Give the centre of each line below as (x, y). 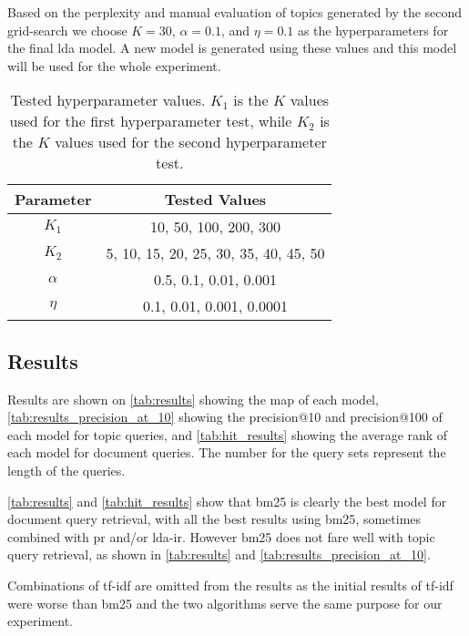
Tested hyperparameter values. (108, 100)
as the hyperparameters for (373, 30)
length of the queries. (66, 470)
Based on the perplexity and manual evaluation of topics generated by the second (235, 12)
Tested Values (215, 200)
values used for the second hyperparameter (191, 142)
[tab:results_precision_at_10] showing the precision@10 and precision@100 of (225, 417)
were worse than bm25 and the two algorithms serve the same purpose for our (225, 603)
